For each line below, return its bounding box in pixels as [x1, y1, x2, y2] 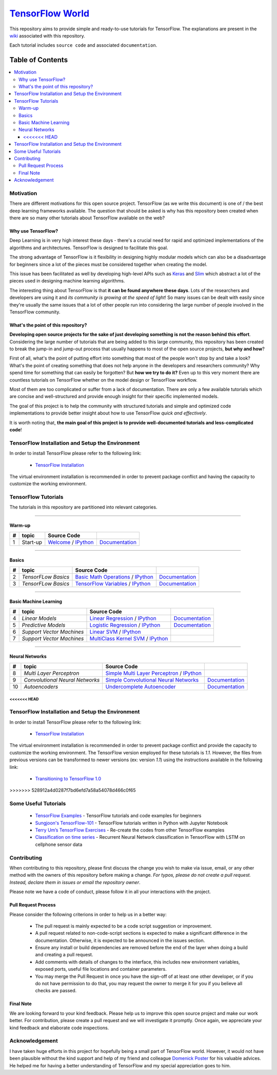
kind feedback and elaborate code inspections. [9, 1025, 109, 1031]
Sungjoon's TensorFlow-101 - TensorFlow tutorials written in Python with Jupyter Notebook [35, 820, 228, 826]
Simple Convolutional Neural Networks [105, 676, 199, 683]
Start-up [22, 538, 42, 545]
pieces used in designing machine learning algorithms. [9, 278, 125, 284]
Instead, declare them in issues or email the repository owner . [9, 879, 141, 885]
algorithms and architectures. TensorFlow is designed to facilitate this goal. [9, 244, 169, 251]
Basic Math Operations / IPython [75, 573, 154, 580]
